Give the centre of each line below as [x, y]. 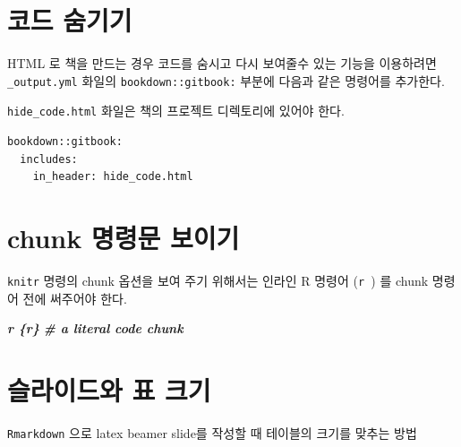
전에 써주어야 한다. [75, 298]
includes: [49, 159]
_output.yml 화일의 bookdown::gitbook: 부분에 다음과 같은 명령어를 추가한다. [226, 80]
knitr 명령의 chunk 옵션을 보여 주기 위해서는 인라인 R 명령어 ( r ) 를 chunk [218, 280]
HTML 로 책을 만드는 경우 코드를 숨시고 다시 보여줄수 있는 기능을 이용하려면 [222, 63]
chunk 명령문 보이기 [124, 237]
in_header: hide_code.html [113, 177]
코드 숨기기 [70, 20]
